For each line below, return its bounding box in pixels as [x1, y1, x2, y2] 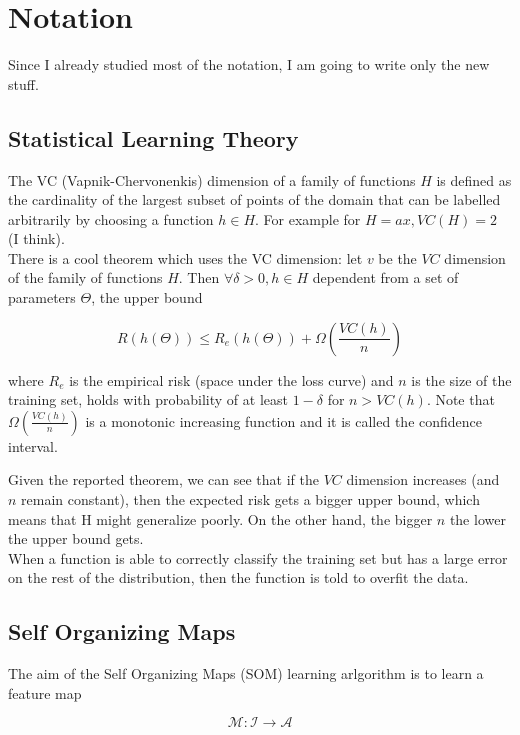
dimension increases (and [346, 469, 500, 490]
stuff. [8, 73, 39, 94]
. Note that [426, 389, 495, 410]
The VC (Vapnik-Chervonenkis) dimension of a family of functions [8, 169, 416, 190]
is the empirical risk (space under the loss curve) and [69, 369, 394, 390]
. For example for [255, 208, 361, 229]
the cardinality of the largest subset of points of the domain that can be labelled [8, 189, 501, 210]
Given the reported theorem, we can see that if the [8, 469, 319, 490]
